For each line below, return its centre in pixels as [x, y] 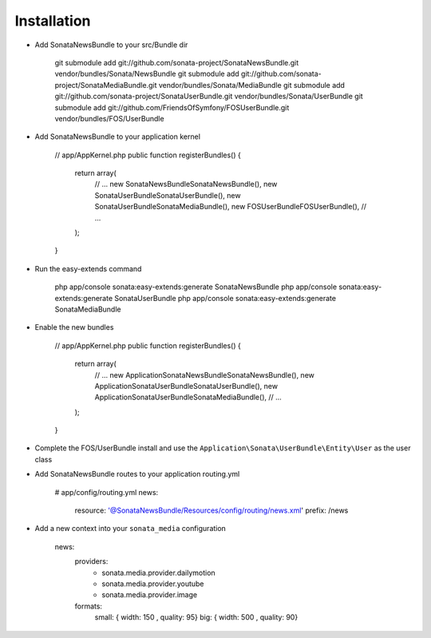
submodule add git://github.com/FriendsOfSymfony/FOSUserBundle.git [172, 107]
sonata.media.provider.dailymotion [158, 573]
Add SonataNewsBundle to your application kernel [118, 137]
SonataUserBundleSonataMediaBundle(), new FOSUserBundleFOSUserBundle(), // [231, 207]
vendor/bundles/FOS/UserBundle [109, 118]
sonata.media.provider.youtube [153, 584]
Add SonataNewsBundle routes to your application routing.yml [137, 474]
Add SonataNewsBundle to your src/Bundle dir [111, 45]
